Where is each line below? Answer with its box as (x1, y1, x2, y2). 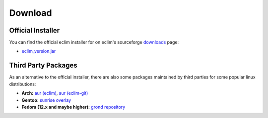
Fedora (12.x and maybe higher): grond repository (21, 104, 126, 110)
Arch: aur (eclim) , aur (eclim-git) (21, 90, 88, 96)
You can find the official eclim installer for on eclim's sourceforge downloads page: (9, 39, 179, 45)
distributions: (9, 81, 36, 87)
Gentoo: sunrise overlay (21, 97, 71, 103)
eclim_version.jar (21, 48, 56, 54)
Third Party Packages (9, 61, 78, 70)
